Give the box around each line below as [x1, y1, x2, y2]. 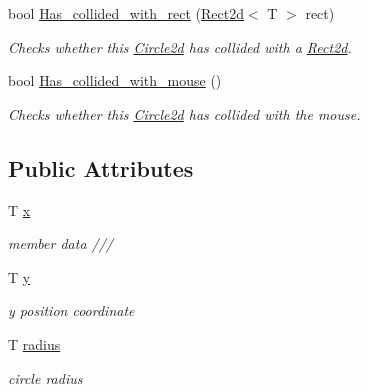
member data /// [8, 233, 114, 254]
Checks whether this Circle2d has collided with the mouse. [8, 103, 361, 124]
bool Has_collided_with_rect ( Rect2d [8, 3, 244, 23]
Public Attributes [8, 152, 194, 183]
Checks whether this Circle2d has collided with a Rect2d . [8, 36, 352, 57]
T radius [8, 333, 61, 354]
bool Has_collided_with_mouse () [8, 70, 222, 91]
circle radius [8, 367, 83, 388]
